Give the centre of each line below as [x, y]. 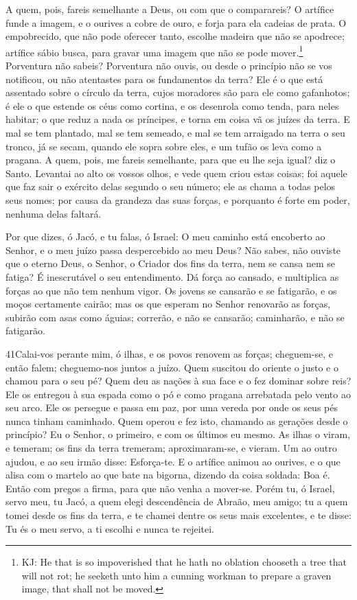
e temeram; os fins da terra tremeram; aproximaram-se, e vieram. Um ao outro [171, 448]
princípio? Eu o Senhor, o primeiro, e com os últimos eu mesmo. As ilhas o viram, [178, 434]
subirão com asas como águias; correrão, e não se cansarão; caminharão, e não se [175, 317]
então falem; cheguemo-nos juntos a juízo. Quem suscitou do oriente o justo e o [172, 367]
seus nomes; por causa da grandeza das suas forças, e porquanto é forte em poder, [178, 199]
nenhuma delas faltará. [54, 213]
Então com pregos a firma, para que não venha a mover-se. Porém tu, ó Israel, [170, 488]
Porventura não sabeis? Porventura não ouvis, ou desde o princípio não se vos [169, 66]
